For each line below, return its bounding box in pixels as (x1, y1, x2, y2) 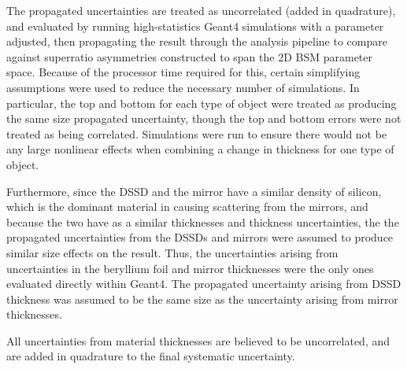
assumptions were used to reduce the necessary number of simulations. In (6, 79, 360, 95)
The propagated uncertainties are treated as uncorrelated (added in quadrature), (6, 2, 396, 18)
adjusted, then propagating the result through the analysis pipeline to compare (6, 33, 387, 50)
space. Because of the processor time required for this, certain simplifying (6, 64, 361, 80)
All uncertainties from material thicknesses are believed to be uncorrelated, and (6, 332, 390, 349)
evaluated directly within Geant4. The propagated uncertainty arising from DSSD (6, 275, 401, 292)
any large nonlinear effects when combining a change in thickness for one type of (6, 141, 394, 157)
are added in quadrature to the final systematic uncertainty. (6, 348, 295, 364)
